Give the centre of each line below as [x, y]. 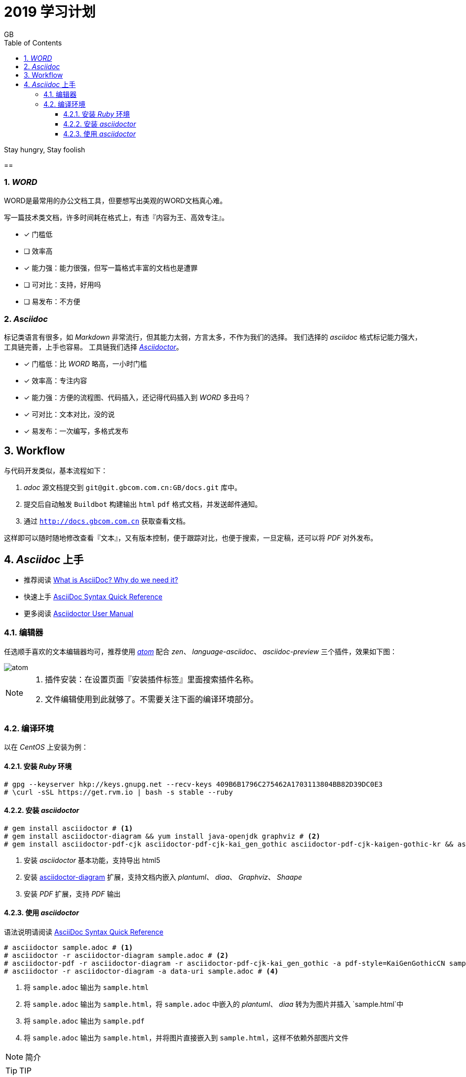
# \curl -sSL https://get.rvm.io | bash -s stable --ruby [118, 792]
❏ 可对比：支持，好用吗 [62, 284]
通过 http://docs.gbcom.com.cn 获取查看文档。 [107, 521]
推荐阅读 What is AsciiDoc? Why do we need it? [101, 580]
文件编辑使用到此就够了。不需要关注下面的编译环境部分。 [152, 699]
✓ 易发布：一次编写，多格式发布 [76, 431]
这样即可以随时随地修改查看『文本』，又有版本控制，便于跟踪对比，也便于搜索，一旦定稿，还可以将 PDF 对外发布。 [191, 538]
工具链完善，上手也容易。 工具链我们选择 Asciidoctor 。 [94, 347]
